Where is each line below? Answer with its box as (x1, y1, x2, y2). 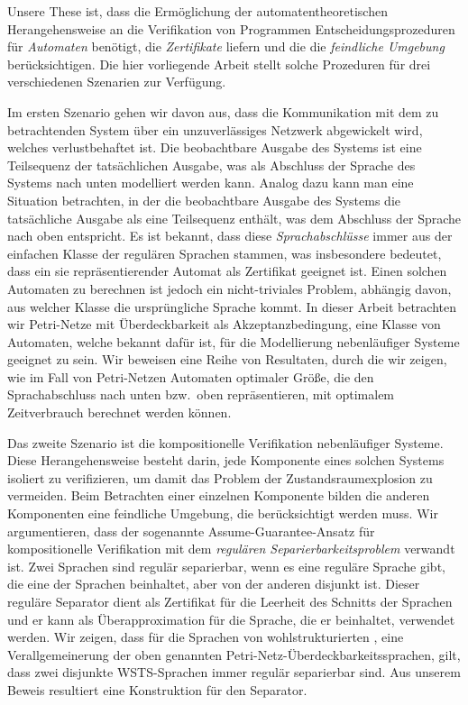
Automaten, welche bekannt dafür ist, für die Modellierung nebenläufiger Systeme (7, 332, 460, 351)
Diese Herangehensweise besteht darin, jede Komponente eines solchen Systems (7, 451, 445, 470)
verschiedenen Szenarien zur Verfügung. (7, 72, 226, 91)
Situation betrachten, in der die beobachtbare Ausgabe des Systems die (7, 190, 400, 209)
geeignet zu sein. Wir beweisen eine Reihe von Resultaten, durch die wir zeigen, (7, 350, 447, 369)
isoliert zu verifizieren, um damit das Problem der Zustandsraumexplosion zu (7, 468, 433, 487)
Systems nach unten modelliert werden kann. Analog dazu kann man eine (7, 173, 414, 192)
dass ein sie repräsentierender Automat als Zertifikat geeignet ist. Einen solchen (7, 261, 447, 280)
